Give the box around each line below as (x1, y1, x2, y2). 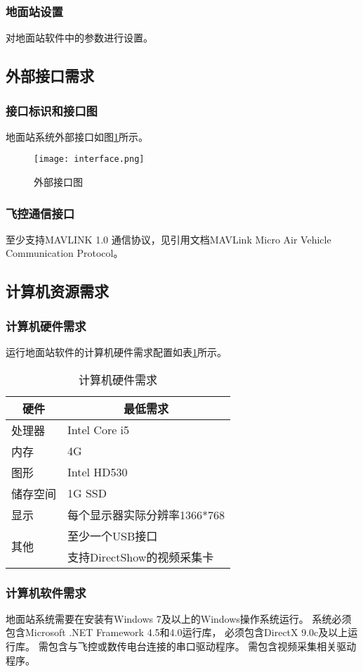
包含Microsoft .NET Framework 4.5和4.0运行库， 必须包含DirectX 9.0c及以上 (6, 625, 348, 640)
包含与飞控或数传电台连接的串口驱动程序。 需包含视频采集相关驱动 (48, 639, 357, 654)
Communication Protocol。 (6, 246, 124, 260)
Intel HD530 (67, 464, 128, 481)
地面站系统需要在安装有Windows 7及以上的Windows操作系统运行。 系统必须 (6, 611, 352, 626)
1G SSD (67, 485, 107, 502)
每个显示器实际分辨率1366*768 (67, 506, 225, 523)
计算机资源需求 (6, 280, 109, 302)
